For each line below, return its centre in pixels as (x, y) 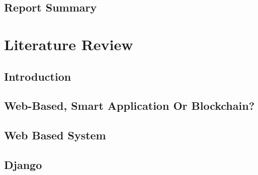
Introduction (38, 76)
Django (23, 164)
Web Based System (55, 135)
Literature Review (69, 44)
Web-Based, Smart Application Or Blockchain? (130, 106)
